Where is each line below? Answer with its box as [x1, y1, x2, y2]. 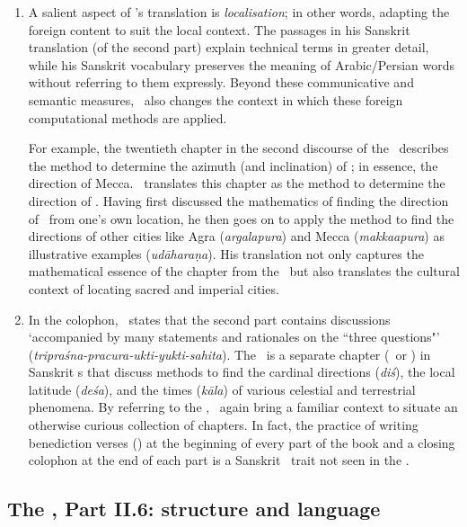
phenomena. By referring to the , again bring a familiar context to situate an [28, 397, 458, 416]
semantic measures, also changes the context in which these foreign [28, 90, 403, 109]
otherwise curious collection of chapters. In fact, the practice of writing [28, 415, 419, 434]
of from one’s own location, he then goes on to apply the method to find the [28, 209, 454, 228]
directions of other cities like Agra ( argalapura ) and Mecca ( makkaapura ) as [28, 227, 445, 246]
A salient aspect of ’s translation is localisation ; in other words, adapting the [28, 3, 450, 21]
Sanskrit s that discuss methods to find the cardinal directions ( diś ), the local [28, 362, 455, 381]
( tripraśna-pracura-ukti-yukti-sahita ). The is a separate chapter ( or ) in [28, 344, 431, 363]
